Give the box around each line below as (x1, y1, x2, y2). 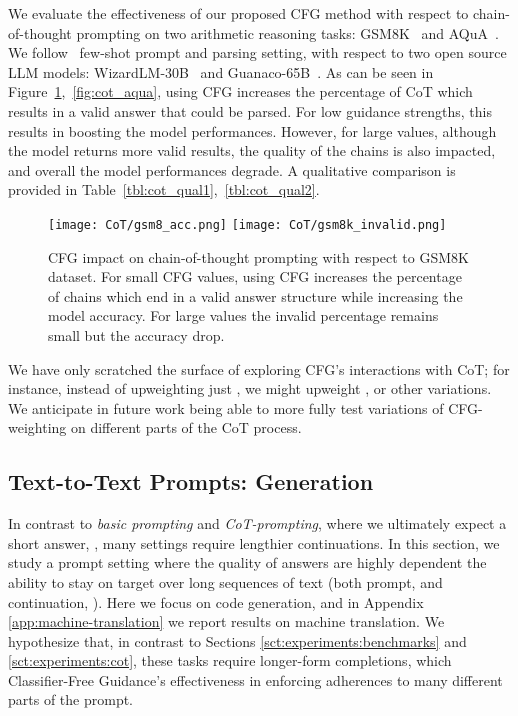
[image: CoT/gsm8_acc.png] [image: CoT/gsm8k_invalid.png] (48, 217, 447, 232)
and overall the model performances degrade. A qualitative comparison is (8, 159, 456, 180)
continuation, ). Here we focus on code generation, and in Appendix (8, 591, 424, 612)
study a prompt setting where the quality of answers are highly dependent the (8, 552, 487, 573)
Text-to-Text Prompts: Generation (8, 466, 374, 497)
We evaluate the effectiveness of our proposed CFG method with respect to (8, 3, 469, 23)
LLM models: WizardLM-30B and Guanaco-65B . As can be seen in (8, 61, 434, 82)
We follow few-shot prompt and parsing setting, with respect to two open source (8, 42, 507, 63)
